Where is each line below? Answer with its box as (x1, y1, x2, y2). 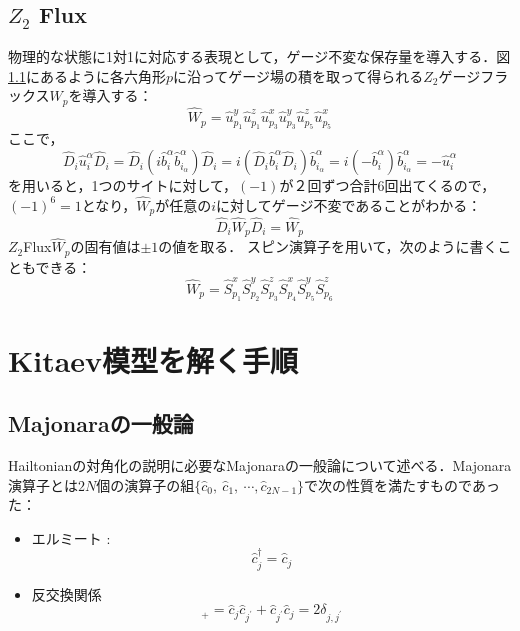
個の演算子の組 (96, 474, 195, 495)
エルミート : (31, 527, 111, 548)
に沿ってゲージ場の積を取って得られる (172, 65, 424, 86)
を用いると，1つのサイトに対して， (8, 175, 238, 196)
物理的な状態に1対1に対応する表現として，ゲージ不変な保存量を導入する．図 (8, 46, 511, 67)
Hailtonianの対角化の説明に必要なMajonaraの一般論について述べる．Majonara (8, 454, 512, 475)
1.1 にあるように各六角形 (8, 65, 166, 86)
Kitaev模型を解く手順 (8, 339, 299, 380)
